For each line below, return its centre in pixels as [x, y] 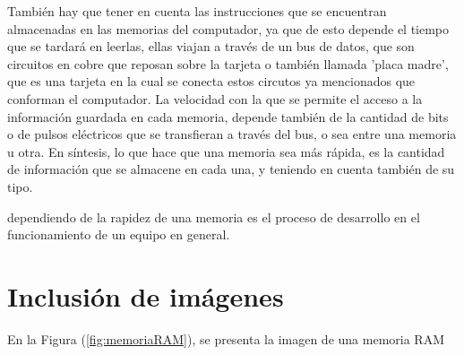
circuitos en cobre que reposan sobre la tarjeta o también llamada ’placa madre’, [228, 63]
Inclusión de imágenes [146, 295]
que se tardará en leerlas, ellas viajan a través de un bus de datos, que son [211, 46]
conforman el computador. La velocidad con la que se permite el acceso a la [215, 98]
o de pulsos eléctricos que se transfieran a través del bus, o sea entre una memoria [232, 134]
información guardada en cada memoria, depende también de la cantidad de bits [228, 116]
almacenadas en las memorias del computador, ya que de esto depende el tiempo [228, 28]
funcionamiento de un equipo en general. [119, 234]
